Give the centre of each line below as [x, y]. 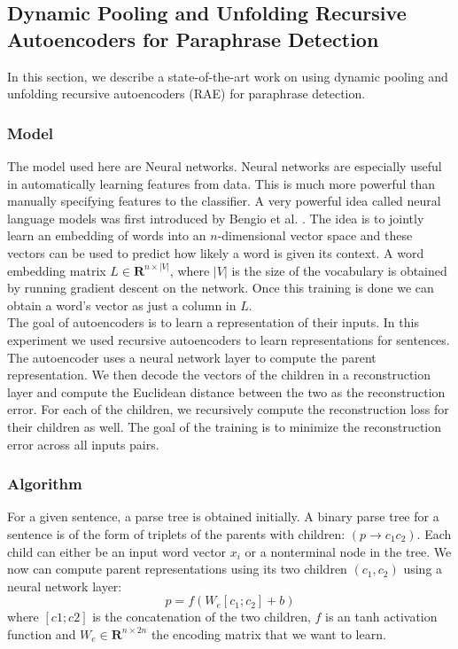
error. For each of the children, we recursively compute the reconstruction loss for [228, 409]
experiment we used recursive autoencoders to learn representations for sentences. [229, 339]
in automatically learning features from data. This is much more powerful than [221, 183]
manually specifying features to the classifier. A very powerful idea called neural [224, 201]
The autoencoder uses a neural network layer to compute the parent [192, 357]
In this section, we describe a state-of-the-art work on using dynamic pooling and [228, 76]
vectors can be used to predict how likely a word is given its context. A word [216, 252]
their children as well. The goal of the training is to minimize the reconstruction [225, 426]
